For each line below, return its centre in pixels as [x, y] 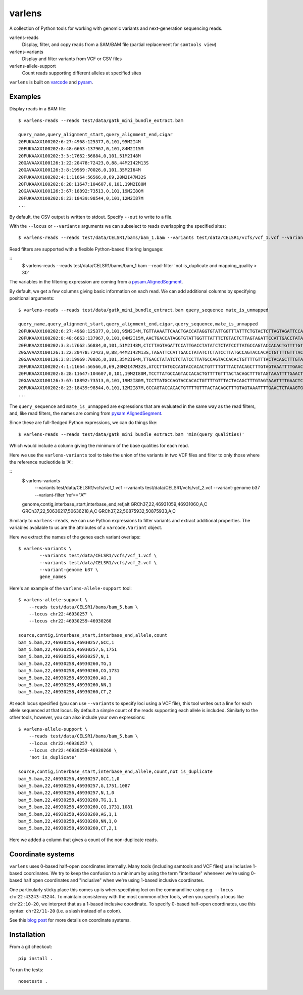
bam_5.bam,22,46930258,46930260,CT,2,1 [68, 828]
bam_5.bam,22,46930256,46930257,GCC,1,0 [69, 779]
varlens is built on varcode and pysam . [51, 82]
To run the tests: [26, 970]
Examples [25, 97]
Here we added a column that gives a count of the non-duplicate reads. [84, 840]
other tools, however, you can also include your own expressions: [78, 717]
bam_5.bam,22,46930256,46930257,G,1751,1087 [74, 786]
